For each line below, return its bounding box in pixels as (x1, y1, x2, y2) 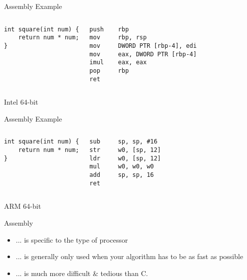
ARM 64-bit (4, 201, 41, 211)
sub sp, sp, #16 (89, 138, 158, 145)
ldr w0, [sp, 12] (89, 154, 161, 162)
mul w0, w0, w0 (89, 163, 154, 170)
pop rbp (89, 67, 129, 74)
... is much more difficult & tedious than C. (15, 268, 148, 278)
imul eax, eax (89, 59, 147, 66)
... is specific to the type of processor (15, 234, 128, 245)
